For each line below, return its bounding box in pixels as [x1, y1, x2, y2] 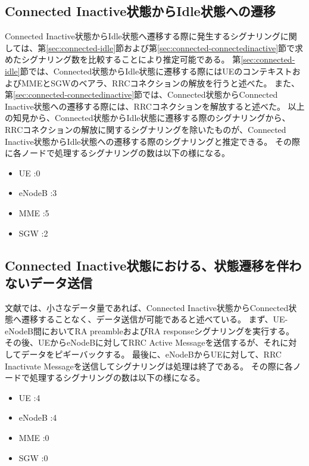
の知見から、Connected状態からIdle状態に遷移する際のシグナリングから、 [5, 111, 291, 124]
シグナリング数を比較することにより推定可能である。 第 [21, 53, 241, 66]
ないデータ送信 [5, 273, 92, 291]
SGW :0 [18, 451, 48, 464]
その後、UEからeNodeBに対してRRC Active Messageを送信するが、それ [5, 336, 280, 349]
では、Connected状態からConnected [142, 88, 278, 101]
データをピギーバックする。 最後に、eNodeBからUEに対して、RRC [21, 348, 282, 361]
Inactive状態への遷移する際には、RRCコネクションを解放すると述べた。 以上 [5, 100, 305, 112]
